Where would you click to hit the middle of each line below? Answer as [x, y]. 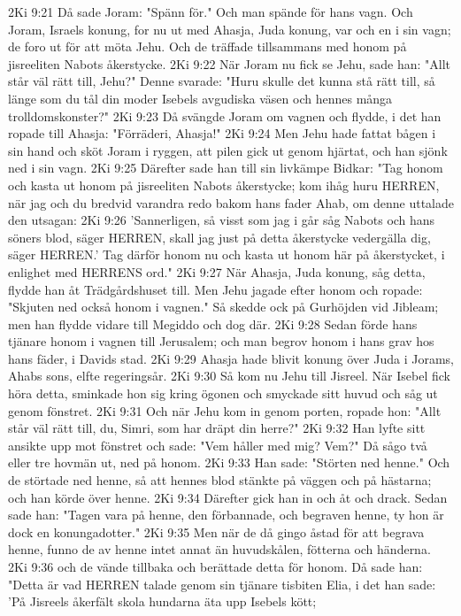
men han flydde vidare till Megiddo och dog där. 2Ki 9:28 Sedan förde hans [213, 323]
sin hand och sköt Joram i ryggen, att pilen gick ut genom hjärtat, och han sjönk [228, 150]
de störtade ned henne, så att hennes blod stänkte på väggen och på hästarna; [220, 480]
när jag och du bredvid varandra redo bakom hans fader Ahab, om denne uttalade [231, 202]
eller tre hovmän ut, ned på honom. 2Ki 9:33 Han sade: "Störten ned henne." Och [229, 462]
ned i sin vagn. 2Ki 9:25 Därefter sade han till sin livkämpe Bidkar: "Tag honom [226, 168]
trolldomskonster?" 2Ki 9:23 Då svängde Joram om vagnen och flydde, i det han [225, 115]
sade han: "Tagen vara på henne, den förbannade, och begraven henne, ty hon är [226, 515]
